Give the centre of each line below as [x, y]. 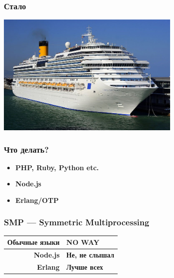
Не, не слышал [90, 255]
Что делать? [26, 149]
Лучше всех [85, 267]
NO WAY [83, 242]
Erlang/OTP [37, 200]
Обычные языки [34, 242]
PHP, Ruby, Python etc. [57, 167]
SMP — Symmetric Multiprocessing [77, 222]
